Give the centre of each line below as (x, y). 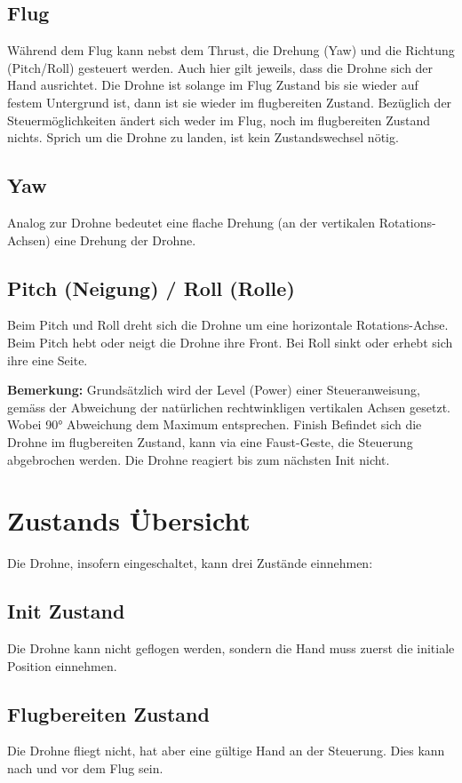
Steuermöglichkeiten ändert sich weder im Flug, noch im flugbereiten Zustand (219, 120)
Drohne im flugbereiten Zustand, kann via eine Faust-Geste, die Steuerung (210, 441)
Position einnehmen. (62, 665)
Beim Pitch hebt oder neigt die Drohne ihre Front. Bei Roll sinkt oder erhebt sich (230, 342)
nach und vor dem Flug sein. (85, 768)
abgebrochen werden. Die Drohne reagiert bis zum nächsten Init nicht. (199, 459)
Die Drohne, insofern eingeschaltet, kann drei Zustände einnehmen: (190, 563)
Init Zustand (66, 611)
